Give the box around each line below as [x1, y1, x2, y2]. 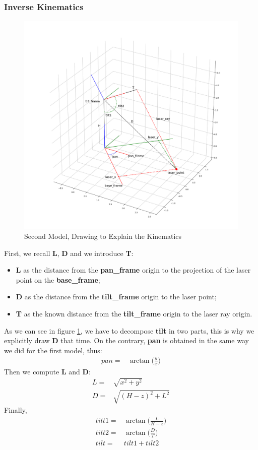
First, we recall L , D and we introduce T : [4, 247, 134, 258]
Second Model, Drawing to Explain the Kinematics [24, 231, 182, 241]
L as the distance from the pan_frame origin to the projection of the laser [16, 265, 251, 275]
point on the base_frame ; [16, 274, 100, 285]
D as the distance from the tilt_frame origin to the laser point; [16, 291, 217, 302]
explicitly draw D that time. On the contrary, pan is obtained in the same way [4, 335, 249, 346]
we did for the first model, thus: [4, 345, 102, 355]
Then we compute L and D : [4, 366, 91, 376]
